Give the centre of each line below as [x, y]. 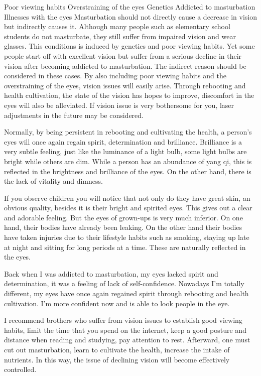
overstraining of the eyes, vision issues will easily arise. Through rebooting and [125, 85]
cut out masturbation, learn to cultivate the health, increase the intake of [117, 349]
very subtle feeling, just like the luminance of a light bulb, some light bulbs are [125, 151]
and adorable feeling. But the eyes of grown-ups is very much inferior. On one [123, 217]
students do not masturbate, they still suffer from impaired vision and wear [120, 36]
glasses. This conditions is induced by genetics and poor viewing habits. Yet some [129, 46]
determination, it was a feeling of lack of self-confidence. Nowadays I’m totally [124, 283]
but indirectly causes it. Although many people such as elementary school [117, 26]
